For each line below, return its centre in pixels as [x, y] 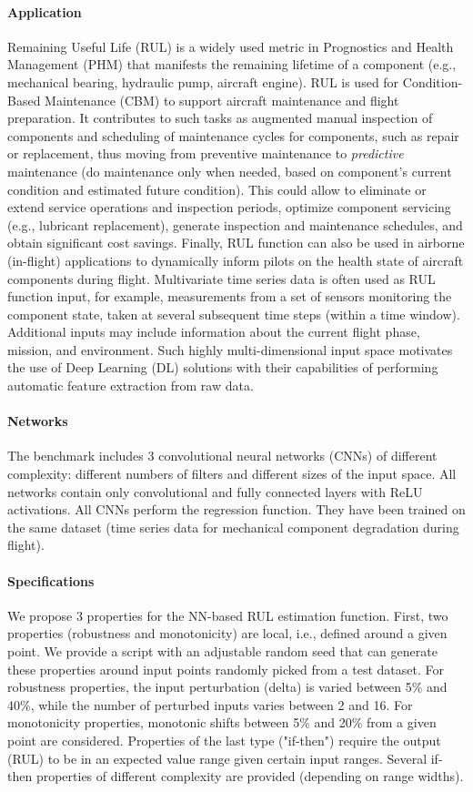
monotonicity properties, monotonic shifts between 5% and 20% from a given [222, 722]
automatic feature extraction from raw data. [131, 386]
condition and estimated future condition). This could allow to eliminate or [217, 189]
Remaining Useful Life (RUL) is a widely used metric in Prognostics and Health [231, 46]
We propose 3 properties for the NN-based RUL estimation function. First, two [228, 615]
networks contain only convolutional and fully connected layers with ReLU [215, 491]
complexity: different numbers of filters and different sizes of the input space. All [232, 474]
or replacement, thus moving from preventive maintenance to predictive [206, 153]
